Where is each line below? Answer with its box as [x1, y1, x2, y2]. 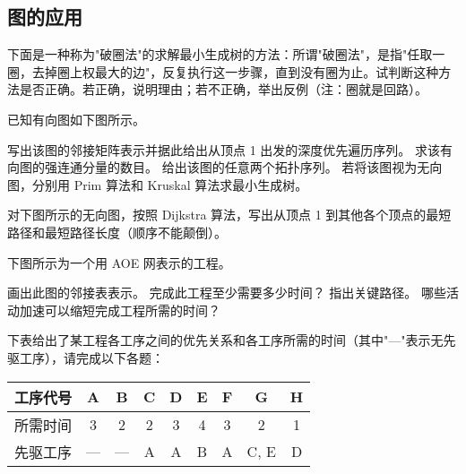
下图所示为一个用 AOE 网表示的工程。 [7, 253, 231, 271]
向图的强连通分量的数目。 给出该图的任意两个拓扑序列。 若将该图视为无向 [7, 158, 443, 177]
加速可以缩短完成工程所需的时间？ [19, 300, 220, 319]
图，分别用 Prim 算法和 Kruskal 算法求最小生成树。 [7, 175, 308, 194]
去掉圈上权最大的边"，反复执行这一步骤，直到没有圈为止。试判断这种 [31, 62, 439, 81]
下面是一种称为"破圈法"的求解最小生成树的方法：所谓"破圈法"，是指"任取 [7, 45, 433, 64]
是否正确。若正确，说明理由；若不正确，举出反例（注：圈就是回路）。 [19, 80, 427, 99]
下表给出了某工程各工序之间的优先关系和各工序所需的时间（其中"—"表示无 [7, 331, 444, 349]
